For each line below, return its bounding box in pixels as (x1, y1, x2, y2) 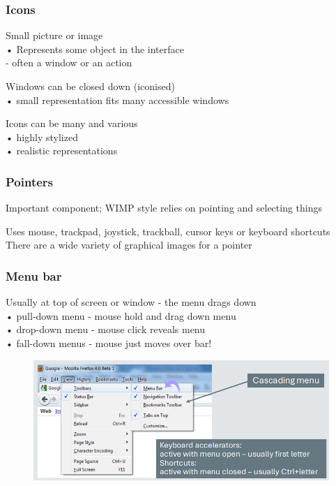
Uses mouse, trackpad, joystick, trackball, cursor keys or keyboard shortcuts (6, 223, 330, 238)
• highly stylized (6, 129, 78, 144)
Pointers (6, 172, 54, 190)
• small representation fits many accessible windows (6, 92, 229, 107)
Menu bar (6, 267, 62, 284)
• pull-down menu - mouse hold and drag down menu (6, 308, 236, 323)
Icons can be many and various (6, 116, 138, 131)
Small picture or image (6, 28, 103, 43)
